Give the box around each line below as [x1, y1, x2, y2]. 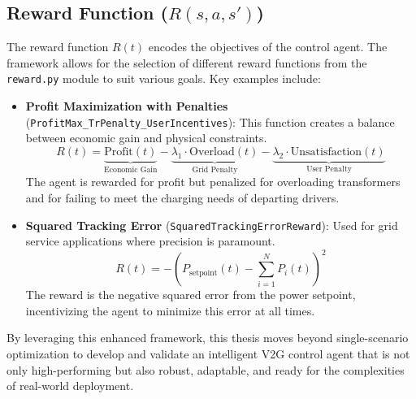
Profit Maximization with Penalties [25, 98, 228, 115]
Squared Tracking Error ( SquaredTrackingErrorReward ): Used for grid [25, 216, 398, 233]
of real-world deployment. [6, 377, 134, 394]
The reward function [6, 38, 109, 55]
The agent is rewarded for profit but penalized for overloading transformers [25, 173, 401, 190]
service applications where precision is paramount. [25, 232, 275, 249]
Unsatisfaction [290, 145, 362, 158]
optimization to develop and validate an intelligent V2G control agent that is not [6, 345, 410, 362]
